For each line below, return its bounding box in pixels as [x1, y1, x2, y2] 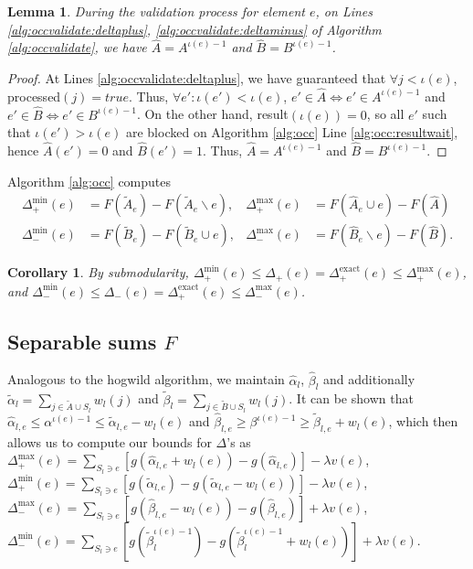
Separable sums [7, 327, 157, 355]
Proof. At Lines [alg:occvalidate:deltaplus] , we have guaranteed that [7, 69, 386, 87]
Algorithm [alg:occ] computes [7, 171, 172, 190]
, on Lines [315, 2, 373, 20]
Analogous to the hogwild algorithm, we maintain [7, 370, 285, 389]
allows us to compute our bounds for [7, 432, 212, 451]
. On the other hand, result [136, 104, 289, 123]
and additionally [323, 370, 415, 389]
